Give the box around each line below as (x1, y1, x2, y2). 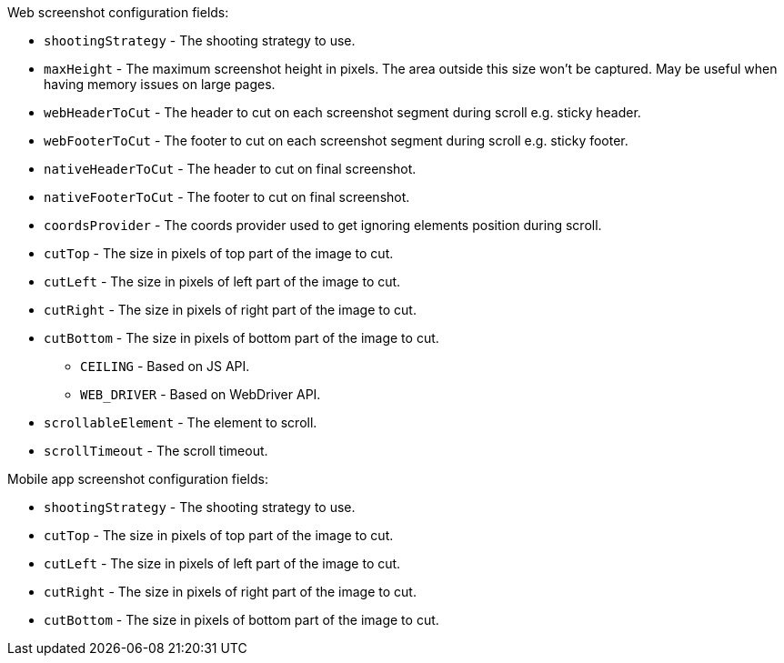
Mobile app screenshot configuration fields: (7, 471, 268, 487)
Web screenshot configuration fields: (7, 5, 229, 20)
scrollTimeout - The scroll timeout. (44, 443, 268, 458)
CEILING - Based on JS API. (80, 358, 250, 374)
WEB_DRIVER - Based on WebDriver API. (80, 387, 321, 402)
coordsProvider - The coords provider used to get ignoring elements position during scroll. (44, 217, 602, 233)
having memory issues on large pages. (44, 76, 276, 92)
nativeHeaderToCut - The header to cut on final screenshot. (44, 161, 417, 176)
